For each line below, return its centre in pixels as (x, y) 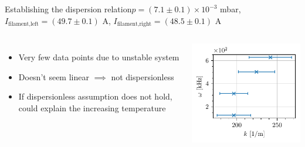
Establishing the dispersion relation (68, 9)
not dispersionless (143, 76)
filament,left (23, 24)
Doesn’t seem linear (54, 76)
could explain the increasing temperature (92, 107)
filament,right (134, 24)
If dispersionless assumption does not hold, (95, 96)
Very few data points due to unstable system (99, 57)
